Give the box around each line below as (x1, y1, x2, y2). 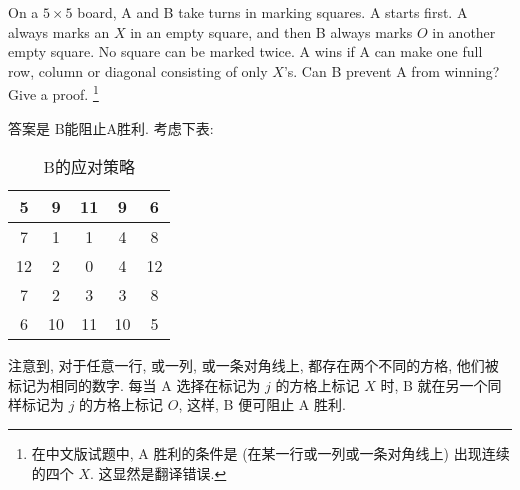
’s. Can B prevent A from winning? (283, 60, 500, 81)
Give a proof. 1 (8, 81, 99, 105)
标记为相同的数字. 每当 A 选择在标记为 (8, 374, 261, 395)
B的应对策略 (43, 155, 135, 179)
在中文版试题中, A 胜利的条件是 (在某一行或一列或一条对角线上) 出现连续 (31, 443, 510, 463)
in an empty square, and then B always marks (130, 21, 413, 42)
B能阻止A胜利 (54, 122, 146, 137)
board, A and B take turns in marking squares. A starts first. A (77, 2, 468, 22)
